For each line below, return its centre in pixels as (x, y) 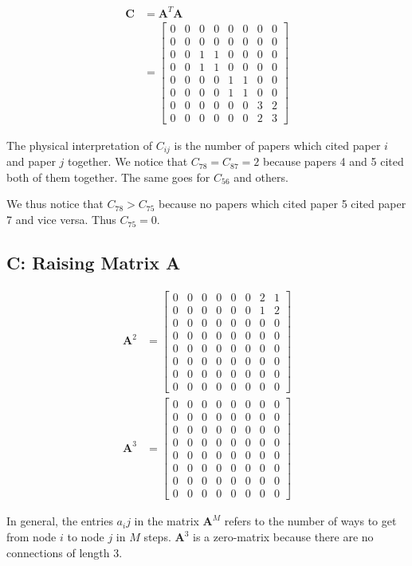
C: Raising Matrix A (94, 263)
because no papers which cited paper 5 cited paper (282, 204)
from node (31, 537)
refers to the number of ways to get (310, 521)
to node (86, 537)
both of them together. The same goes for (108, 177)
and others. (261, 177)
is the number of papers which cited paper (277, 145)
